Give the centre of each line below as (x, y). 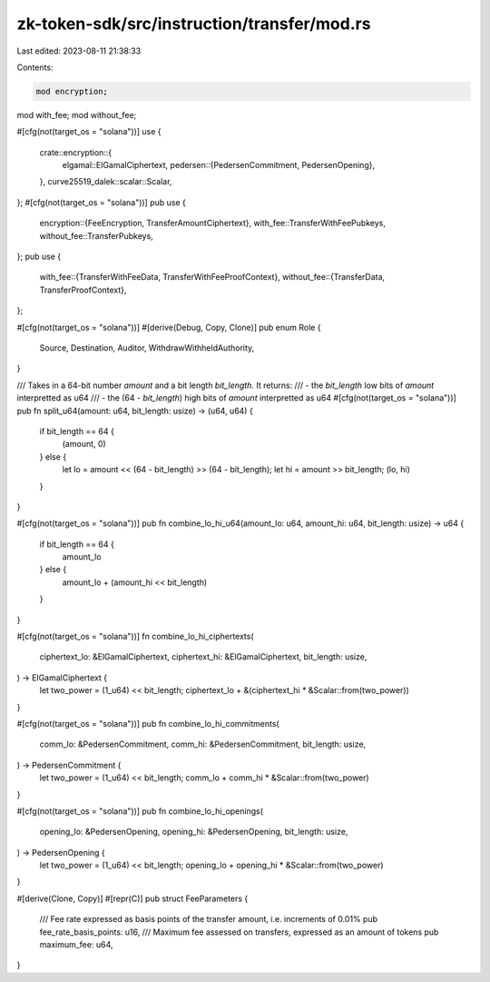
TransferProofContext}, (83, 290)
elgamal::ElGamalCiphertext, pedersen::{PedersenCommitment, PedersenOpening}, (219, 165)
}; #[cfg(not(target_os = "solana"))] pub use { (101, 202)
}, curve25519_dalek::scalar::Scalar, (106, 182)
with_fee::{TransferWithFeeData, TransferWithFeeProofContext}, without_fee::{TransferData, (212, 277)
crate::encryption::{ (76, 152)
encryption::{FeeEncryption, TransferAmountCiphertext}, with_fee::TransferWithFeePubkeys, (212, 223)
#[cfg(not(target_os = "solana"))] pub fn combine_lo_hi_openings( (140, 811)
